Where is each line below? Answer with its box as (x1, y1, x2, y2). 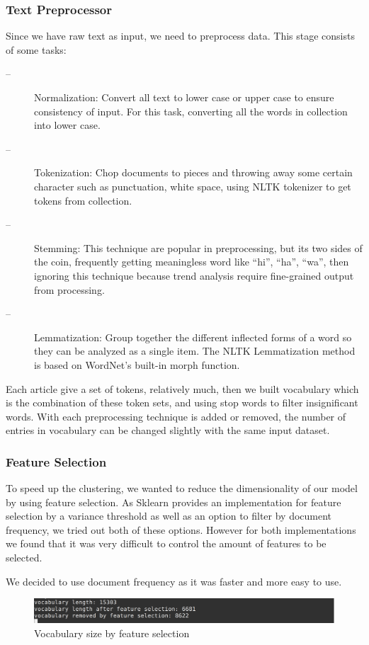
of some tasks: (6, 42, 67, 57)
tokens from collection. (34, 193, 132, 207)
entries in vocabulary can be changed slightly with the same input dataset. (6, 423, 330, 438)
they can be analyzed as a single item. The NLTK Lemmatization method (34, 343, 356, 358)
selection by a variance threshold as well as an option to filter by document (6, 508, 332, 523)
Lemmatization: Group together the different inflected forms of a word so (34, 329, 352, 344)
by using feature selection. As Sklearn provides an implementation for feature (6, 494, 341, 509)
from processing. (34, 282, 105, 297)
